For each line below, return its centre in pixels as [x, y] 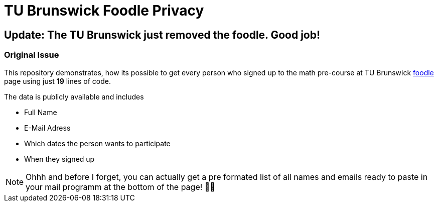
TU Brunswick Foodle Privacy [104, 11]
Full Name [41, 112]
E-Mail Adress [47, 128]
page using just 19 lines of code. [57, 81]
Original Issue [32, 55]
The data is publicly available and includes [74, 96]
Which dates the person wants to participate [97, 143]
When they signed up [59, 159]
